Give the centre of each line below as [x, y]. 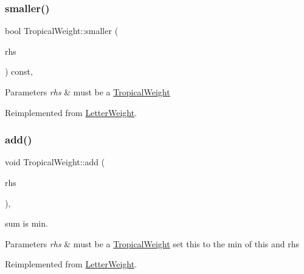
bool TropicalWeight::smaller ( [62, 31]
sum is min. [26, 223]
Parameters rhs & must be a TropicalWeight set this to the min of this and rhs [152, 243]
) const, [19, 71]
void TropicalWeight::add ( [55, 162]
